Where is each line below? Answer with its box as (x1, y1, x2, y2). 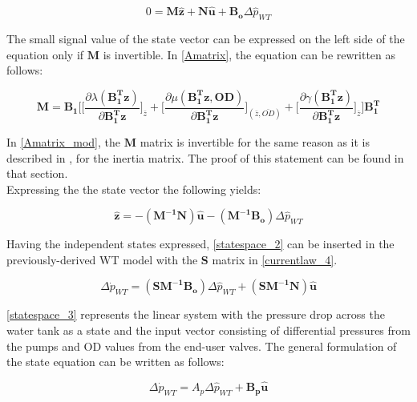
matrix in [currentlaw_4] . (212, 251, 338, 267)
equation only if (6, 46, 84, 62)
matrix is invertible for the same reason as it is (140, 133, 370, 150)
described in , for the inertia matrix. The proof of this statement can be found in (6, 149, 404, 166)
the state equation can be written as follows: (6, 353, 225, 370)
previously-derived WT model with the (6, 251, 198, 267)
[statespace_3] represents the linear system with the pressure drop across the (6, 306, 385, 323)
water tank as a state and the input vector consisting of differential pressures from (6, 322, 411, 339)
